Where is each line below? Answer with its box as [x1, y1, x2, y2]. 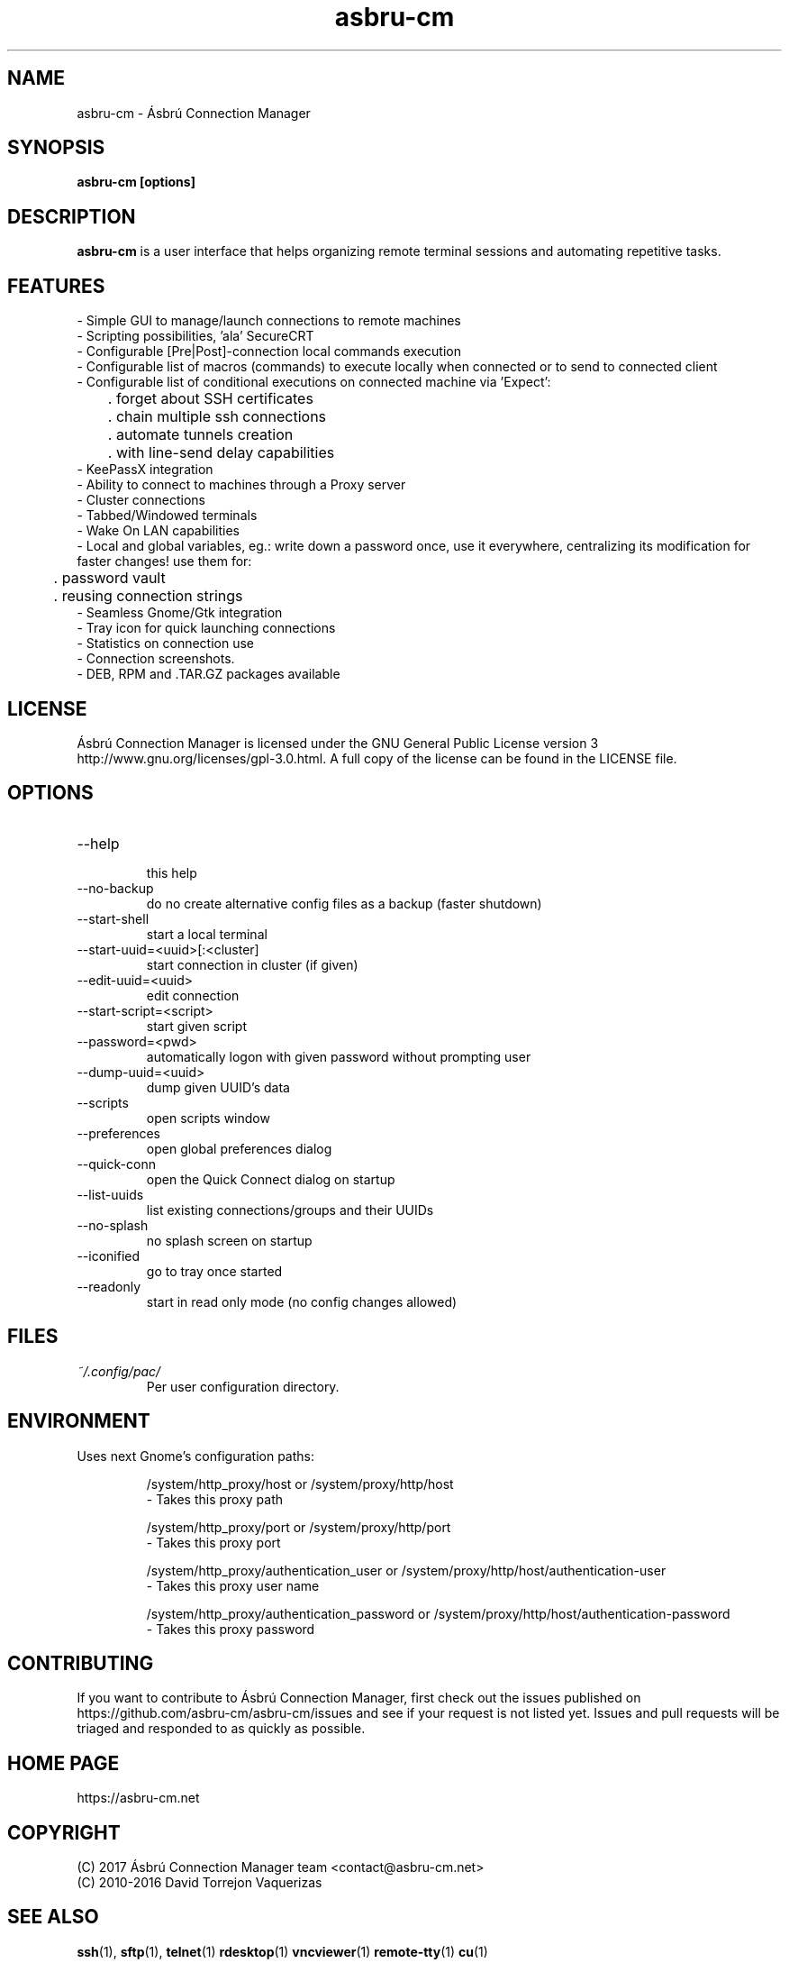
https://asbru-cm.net [77, 1790, 200, 1806]
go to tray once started [146, 1263, 283, 1279]
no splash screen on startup [146, 1232, 313, 1248]
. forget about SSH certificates [107, 389, 313, 408]
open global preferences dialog [146, 1140, 332, 1156]
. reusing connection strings [53, 587, 243, 606]
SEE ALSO [7, 1905, 99, 1929]
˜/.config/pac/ [77, 1363, 161, 1379]
